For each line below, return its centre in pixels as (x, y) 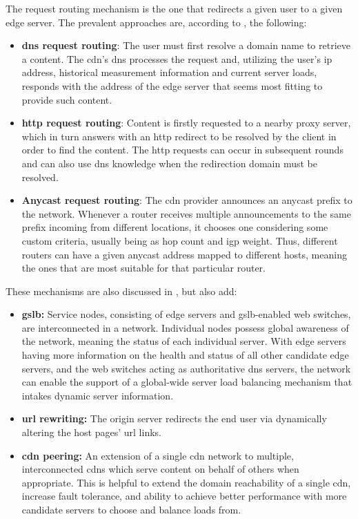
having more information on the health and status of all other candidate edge (185, 355)
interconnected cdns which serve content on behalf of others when (160, 469)
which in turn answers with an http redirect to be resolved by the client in (179, 136)
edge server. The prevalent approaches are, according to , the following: (156, 22)
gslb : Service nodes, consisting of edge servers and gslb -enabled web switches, (186, 314)
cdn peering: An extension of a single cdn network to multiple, (158, 455)
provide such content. (67, 99)
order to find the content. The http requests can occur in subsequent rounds (182, 150)
